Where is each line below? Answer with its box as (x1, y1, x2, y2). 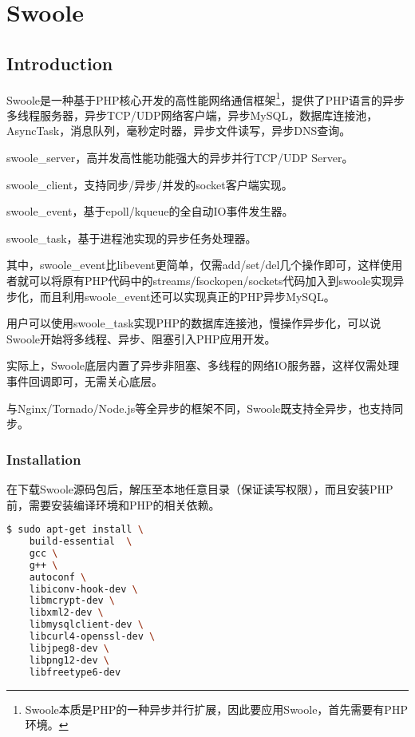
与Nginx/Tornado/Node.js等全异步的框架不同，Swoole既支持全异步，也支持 (6, 399, 393, 416)
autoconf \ (29, 571, 87, 583)
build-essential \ (29, 536, 132, 548)
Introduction (6, 50, 113, 75)
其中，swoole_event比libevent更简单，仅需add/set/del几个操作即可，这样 (6, 256, 381, 273)
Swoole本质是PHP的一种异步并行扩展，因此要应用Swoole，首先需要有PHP (25, 700, 408, 717)
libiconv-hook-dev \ (29, 583, 138, 595)
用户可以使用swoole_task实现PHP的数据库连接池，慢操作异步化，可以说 (6, 315, 381, 331)
